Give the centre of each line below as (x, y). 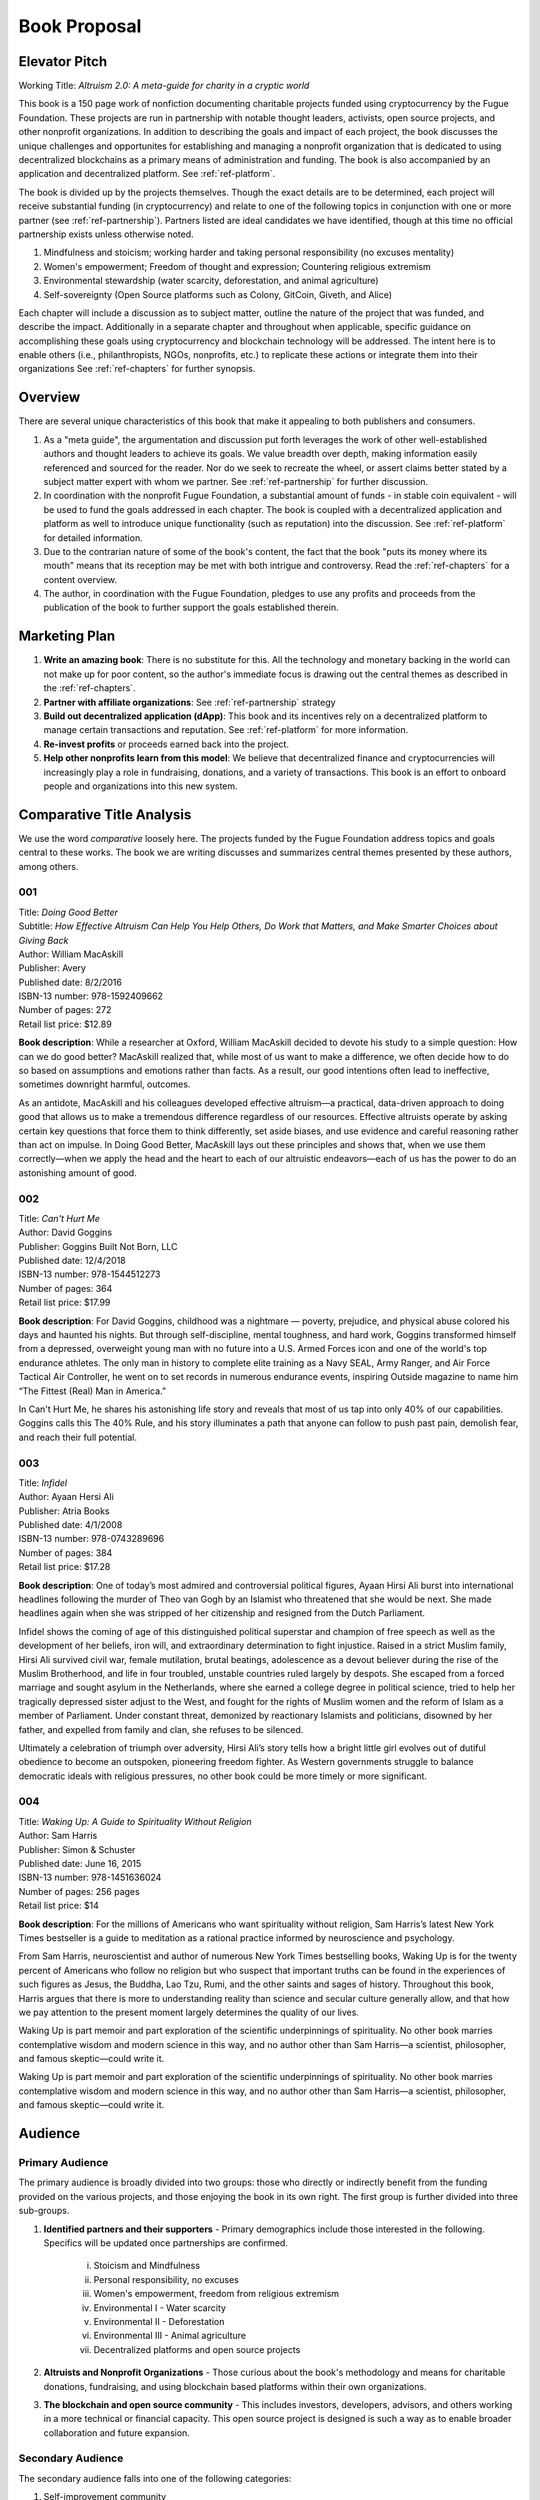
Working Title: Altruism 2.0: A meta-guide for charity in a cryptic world (164, 86)
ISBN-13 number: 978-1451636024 (90, 1877)
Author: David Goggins (65, 1232)
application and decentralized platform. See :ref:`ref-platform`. (146, 174)
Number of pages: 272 (65, 1010)
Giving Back (43, 940)
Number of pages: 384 (65, 1552)
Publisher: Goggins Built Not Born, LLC (98, 1246)
